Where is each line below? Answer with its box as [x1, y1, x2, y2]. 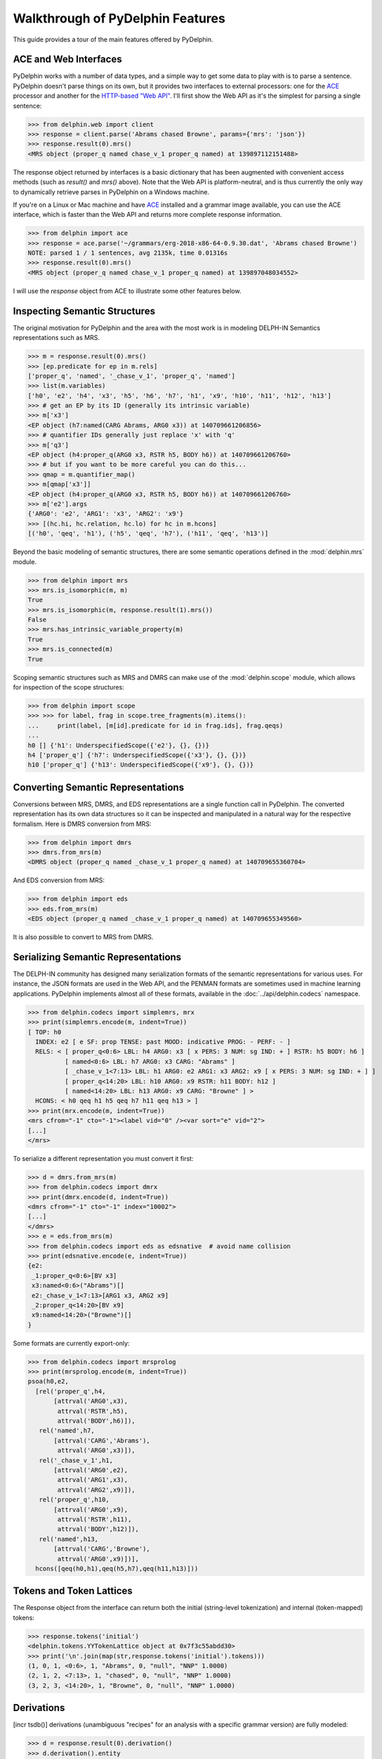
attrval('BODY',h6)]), [57, 1417, 136, 1425]
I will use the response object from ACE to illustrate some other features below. [13, 286, 242, 295]
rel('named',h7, [39, 1427, 95, 1435]
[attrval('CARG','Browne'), [53, 1545, 150, 1553]
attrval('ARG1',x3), [57, 1476, 129, 1484]
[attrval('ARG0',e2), [53, 1466, 129, 1474]
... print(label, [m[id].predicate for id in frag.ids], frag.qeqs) [27, 721, 284, 730]
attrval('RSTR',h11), [57, 1515, 132, 1523]
